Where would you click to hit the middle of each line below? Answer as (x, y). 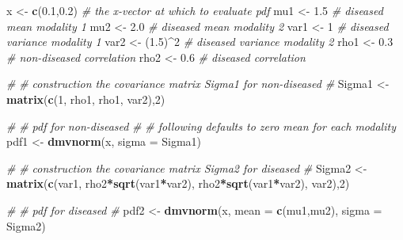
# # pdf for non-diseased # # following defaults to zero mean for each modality (201, 126)
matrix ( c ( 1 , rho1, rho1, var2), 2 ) (86, 99)
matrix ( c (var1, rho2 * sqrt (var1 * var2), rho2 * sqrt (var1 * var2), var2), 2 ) (178, 183)
